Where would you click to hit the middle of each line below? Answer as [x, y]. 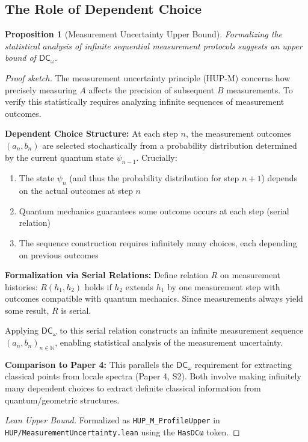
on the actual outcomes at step [76, 191]
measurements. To [260, 89]
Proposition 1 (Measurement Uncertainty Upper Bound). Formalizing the [143, 34]
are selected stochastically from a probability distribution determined [170, 145]
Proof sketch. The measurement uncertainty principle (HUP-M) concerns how [148, 77]
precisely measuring [41, 89]
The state [37, 178]
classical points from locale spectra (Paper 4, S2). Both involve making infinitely [153, 376]
